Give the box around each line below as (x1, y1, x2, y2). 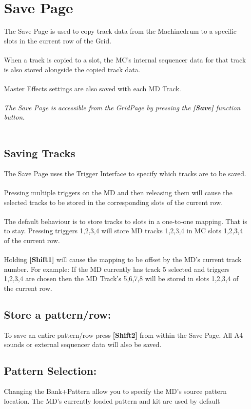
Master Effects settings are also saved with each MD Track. (4, 83, 181, 93)
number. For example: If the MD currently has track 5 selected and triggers (4, 264, 230, 274)
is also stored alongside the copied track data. (4, 64, 140, 74)
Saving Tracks (4, 145, 76, 161)
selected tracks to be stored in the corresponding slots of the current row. (4, 197, 223, 207)
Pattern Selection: (4, 363, 97, 378)
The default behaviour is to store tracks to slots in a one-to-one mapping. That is (4, 216, 248, 226)
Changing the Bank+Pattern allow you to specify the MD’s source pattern (4, 386, 227, 396)
